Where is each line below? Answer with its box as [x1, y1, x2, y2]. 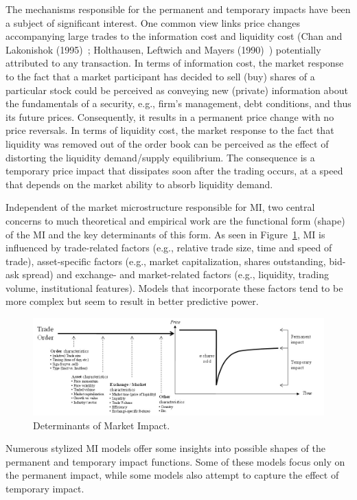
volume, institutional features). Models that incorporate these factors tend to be [5, 280, 343, 295]
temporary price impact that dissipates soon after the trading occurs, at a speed [5, 163, 343, 178]
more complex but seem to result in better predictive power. [5, 294, 259, 308]
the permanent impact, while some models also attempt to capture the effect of [5, 468, 339, 482]
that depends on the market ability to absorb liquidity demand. [5, 177, 273, 191]
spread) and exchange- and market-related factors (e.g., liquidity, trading [22, 267, 330, 282]
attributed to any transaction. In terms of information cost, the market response [5, 56, 344, 70]
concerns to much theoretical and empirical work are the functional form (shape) [5, 213, 345, 227]
